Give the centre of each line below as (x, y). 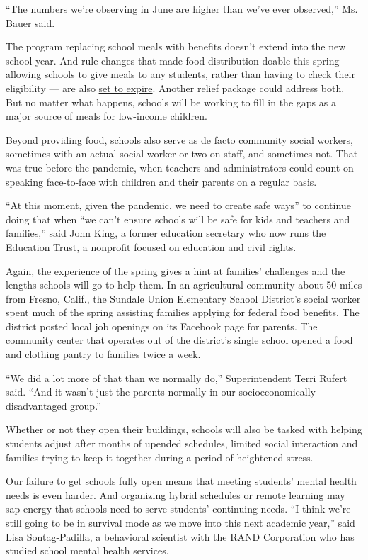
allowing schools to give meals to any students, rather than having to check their (180, 74)
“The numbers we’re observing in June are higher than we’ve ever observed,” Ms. (182, 9)
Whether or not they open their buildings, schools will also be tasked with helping (184, 429)
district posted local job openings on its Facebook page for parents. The (162, 326)
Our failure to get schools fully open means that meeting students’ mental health (181, 481)
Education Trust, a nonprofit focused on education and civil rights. (151, 246)
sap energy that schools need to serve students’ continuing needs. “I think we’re (178, 509)
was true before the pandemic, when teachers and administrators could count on (180, 167)
